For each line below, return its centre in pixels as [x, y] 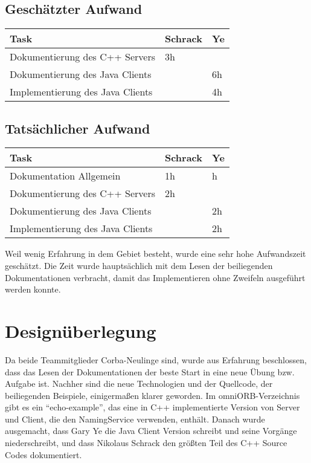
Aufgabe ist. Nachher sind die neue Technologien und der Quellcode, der [139, 384]
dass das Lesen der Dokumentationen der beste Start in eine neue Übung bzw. [150, 371]
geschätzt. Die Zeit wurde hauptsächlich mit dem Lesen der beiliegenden [139, 265]
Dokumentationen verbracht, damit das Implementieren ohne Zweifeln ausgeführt [155, 277]
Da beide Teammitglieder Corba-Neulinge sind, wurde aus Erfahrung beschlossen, [156, 359]
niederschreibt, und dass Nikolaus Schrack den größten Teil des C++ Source [146, 443]
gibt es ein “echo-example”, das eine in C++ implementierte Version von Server [152, 407]
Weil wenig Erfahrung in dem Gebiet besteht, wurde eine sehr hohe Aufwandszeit [155, 254]
